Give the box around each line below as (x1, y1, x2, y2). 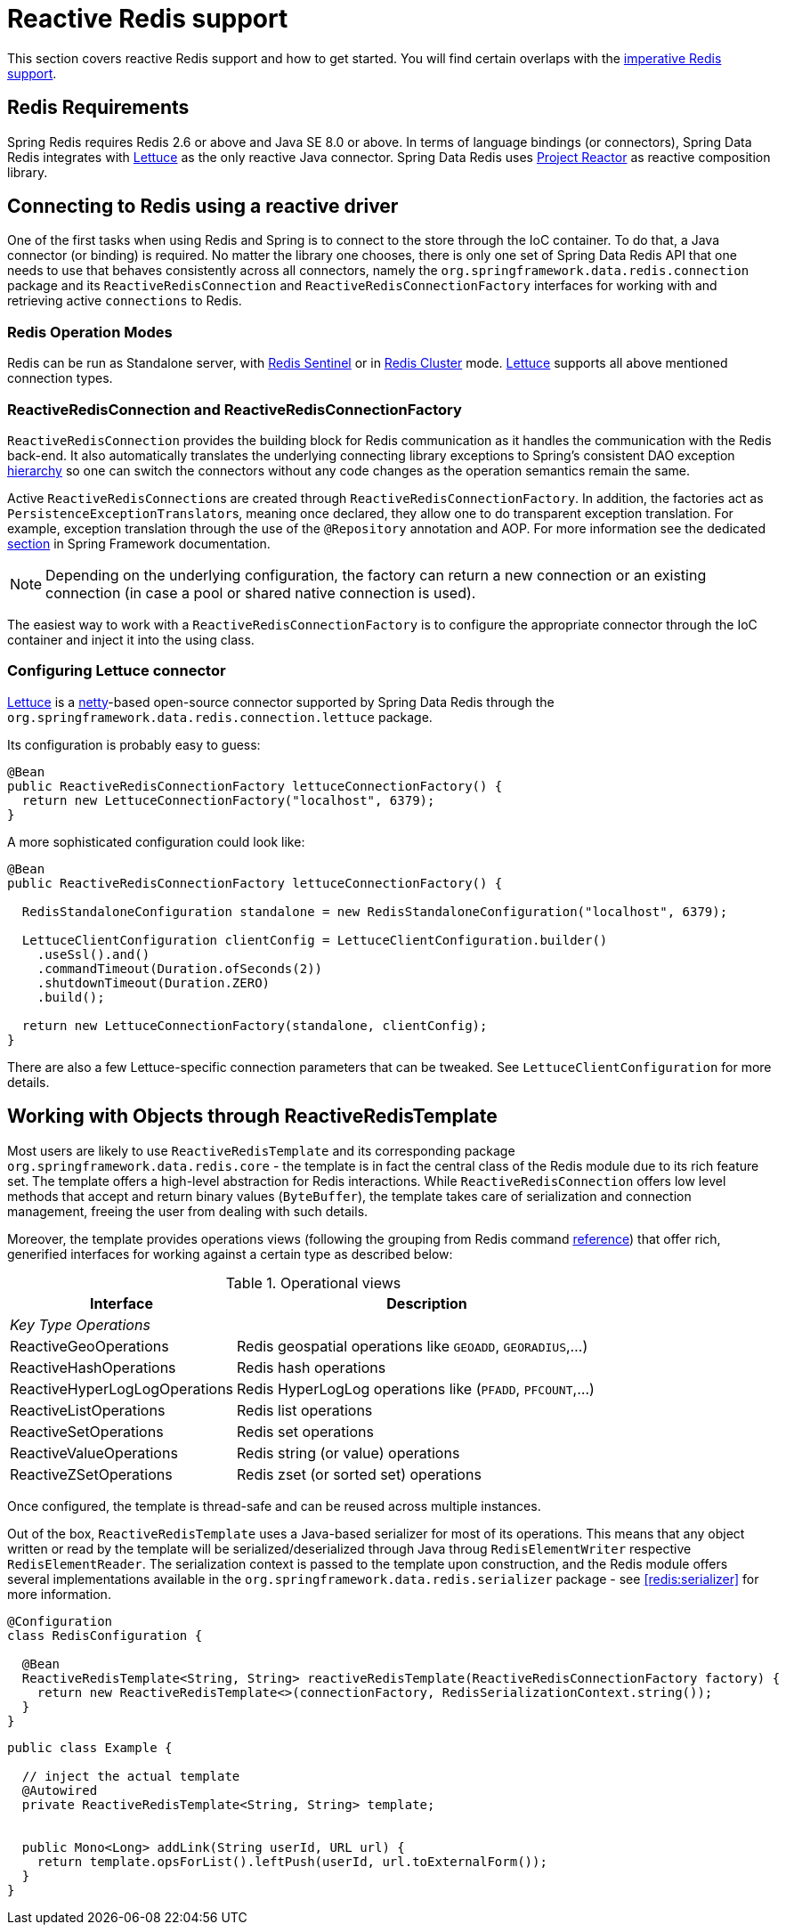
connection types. (7, 370, 113, 386)
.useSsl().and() (36, 946, 150, 962)
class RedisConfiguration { (7, 1628, 203, 1643)
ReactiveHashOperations (10, 1358, 176, 1376)
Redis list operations (237, 1400, 373, 1419)
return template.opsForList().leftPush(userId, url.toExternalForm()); (36, 1854, 547, 1869)
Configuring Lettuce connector (7, 662, 226, 680)
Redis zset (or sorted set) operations (237, 1465, 482, 1483)
